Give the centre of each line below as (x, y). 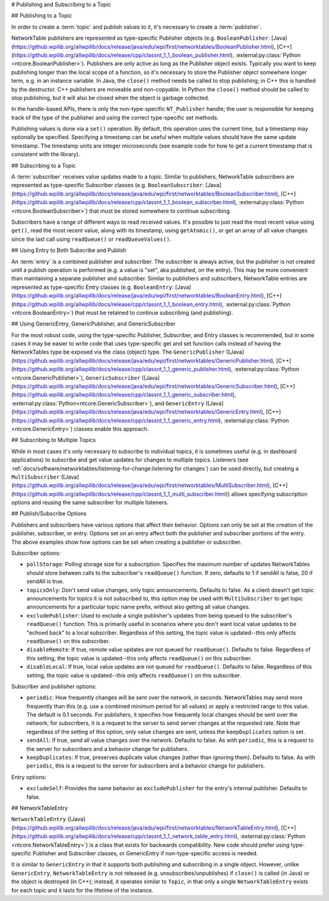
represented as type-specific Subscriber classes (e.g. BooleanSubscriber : (108, 185)
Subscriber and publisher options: (54, 686)
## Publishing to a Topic (42, 16)
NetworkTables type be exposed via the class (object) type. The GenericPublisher (118, 352)
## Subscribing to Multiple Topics (54, 440)
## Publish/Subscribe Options (49, 514)
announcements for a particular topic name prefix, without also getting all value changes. (138, 607)
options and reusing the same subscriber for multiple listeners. (90, 502)
